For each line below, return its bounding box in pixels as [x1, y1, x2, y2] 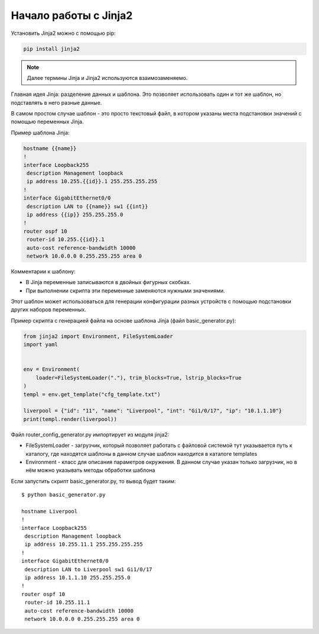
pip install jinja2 [23, 45, 80, 52]
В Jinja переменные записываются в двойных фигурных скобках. [25, 279, 191, 286]
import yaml [23, 341, 58, 348]
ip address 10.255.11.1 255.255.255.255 [24, 541, 143, 548]
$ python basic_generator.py [21, 491, 106, 498]
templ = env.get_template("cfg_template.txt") [23, 391, 161, 398]
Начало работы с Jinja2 [11, 9, 133, 22]
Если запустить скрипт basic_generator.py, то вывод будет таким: [11, 477, 176, 485]
